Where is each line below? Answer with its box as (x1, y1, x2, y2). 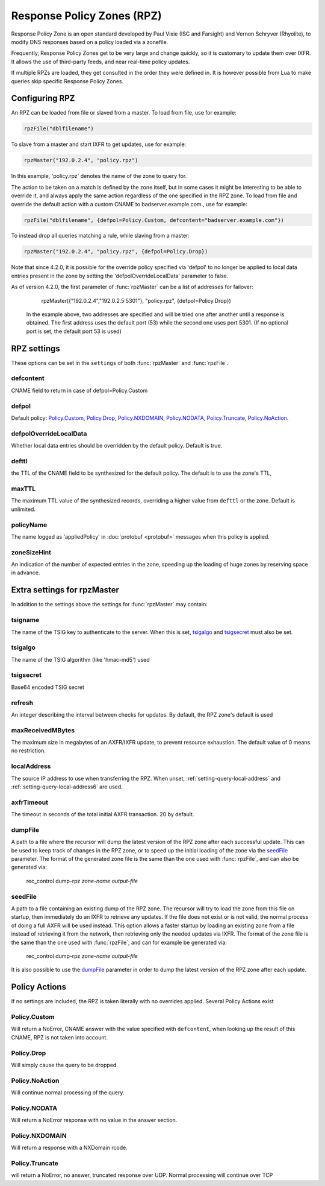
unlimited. (11, 506, 36, 513)
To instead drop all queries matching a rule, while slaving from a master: (11, 232, 190, 239)
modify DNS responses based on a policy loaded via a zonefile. (11, 38, 169, 45)
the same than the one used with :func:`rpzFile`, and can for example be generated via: (11, 939, 227, 946)
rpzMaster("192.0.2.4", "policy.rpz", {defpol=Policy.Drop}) (23, 248, 208, 255)
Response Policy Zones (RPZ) (11, 9, 162, 22)
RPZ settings (11, 343, 60, 354)
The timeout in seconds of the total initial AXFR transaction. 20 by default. (11, 811, 194, 818)
